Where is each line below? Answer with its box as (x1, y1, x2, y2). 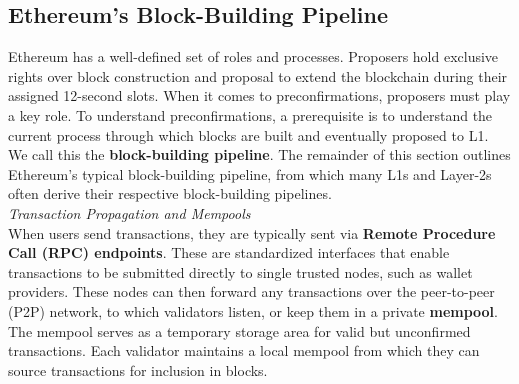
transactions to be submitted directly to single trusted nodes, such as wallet (8, 261, 473, 282)
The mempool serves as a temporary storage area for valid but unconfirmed (8, 320, 471, 341)
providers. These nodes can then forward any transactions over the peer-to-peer (8, 281, 495, 302)
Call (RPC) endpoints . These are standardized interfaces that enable (8, 242, 450, 263)
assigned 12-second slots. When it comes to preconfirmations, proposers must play (8, 85, 511, 106)
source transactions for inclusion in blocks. (8, 359, 268, 380)
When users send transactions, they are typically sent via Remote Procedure (8, 222, 496, 243)
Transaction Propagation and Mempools (8, 202, 251, 223)
